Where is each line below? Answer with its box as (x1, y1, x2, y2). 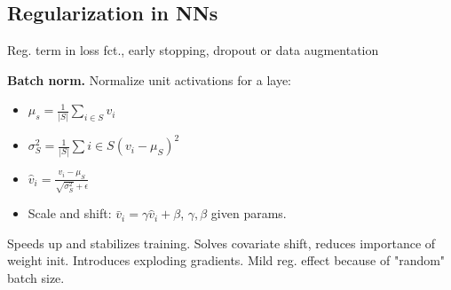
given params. (210, 204, 287, 223)
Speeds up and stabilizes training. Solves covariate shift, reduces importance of (7, 233, 436, 252)
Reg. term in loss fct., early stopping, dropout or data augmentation (7, 41, 379, 59)
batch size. (7, 269, 65, 286)
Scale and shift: (28, 204, 112, 223)
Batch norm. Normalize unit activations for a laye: (7, 70, 291, 89)
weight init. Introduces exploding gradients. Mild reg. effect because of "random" (7, 251, 446, 270)
